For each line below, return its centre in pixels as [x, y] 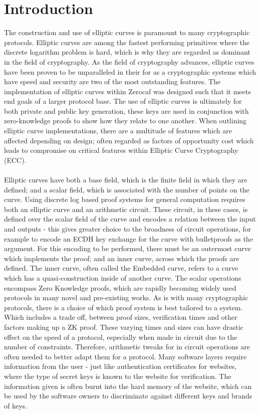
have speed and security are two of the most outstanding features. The [112, 81]
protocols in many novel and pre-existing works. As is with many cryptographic [126, 297]
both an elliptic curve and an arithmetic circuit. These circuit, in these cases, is [126, 209]
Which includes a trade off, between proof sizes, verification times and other [121, 317]
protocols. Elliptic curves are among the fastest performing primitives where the [127, 42]
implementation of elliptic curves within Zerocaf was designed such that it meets [127, 91]
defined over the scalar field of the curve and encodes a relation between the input [130, 219]
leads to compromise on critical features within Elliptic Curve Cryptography [121, 150]
